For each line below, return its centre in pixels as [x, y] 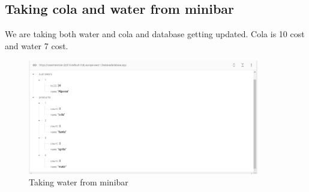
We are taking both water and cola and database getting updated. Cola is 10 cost [155, 34]
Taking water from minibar [79, 182]
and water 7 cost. [37, 45]
